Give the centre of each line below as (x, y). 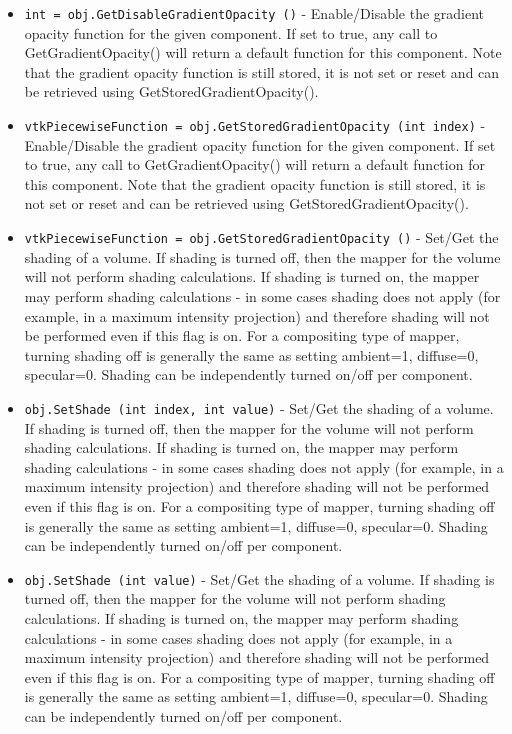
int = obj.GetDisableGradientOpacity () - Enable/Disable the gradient (254, 13)
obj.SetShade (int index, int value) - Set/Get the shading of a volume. (259, 407)
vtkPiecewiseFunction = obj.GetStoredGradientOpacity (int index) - (255, 125)
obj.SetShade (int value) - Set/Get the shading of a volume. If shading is (259, 578)
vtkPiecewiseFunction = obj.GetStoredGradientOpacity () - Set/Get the (261, 237)
